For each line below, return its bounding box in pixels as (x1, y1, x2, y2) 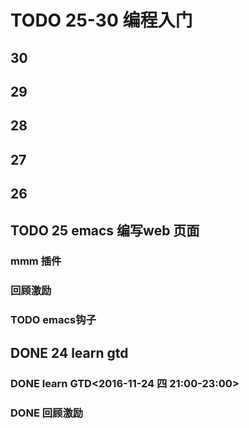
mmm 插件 (10, 254, 62, 268)
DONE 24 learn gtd (10, 344, 129, 361)
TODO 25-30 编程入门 (10, 9, 193, 32)
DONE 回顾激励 (10, 406, 84, 420)
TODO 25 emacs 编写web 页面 (10, 222, 200, 239)
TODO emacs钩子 (10, 313, 97, 327)
